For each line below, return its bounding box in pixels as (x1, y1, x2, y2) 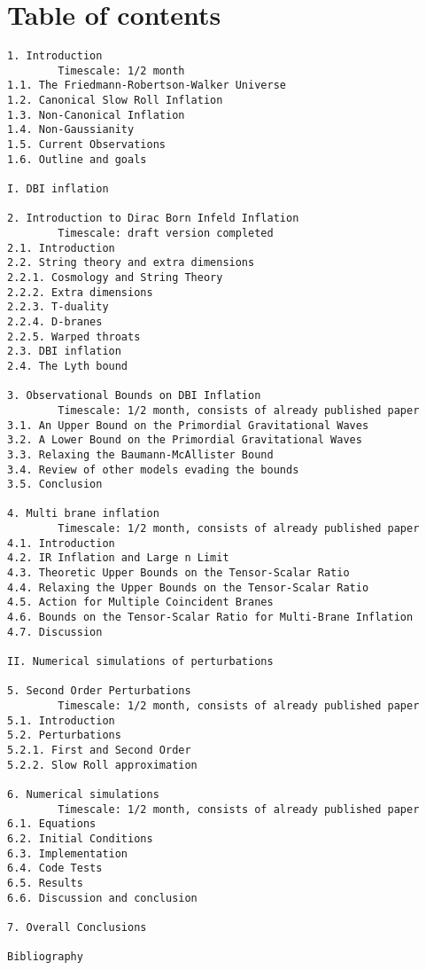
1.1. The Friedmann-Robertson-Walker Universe (7, 79, 286, 92)
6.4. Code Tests (7, 862, 103, 875)
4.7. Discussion (7, 625, 103, 638)
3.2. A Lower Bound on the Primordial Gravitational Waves (7, 434, 362, 447)
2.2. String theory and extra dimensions (7, 256, 255, 270)
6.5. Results (7, 876, 83, 889)
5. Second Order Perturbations (7, 684, 191, 698)
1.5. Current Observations (7, 138, 166, 152)
